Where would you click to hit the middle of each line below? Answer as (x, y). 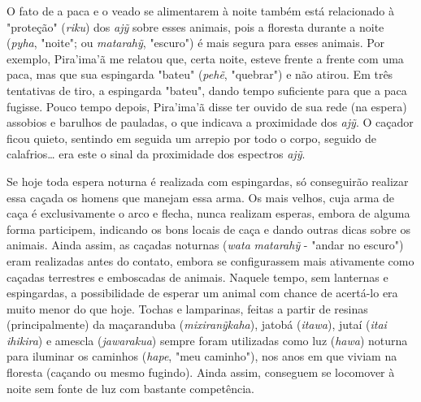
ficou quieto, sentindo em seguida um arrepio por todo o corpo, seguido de (192, 138)
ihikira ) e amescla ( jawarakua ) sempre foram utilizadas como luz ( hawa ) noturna (207, 340)
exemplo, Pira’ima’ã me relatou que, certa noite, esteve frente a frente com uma (205, 58)
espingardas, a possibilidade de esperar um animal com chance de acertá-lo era (202, 293)
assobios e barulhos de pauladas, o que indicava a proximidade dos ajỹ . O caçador (210, 122)
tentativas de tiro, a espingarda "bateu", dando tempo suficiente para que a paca (207, 90)
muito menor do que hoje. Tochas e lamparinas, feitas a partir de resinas (187, 308)
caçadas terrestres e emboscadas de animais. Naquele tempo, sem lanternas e (197, 277)
